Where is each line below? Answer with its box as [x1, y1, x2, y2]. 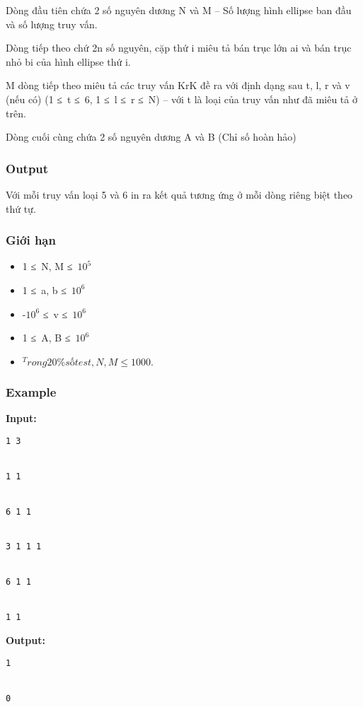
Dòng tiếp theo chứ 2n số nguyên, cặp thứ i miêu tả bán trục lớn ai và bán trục [6, 40, 352, 55]
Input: [6, 410, 37, 425]
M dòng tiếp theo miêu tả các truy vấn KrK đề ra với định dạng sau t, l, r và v [6, 78, 350, 93]
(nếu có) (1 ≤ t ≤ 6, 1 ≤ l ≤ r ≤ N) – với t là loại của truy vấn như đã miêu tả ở [6, 91, 357, 106]
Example [6, 382, 57, 400]
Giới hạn [6, 231, 56, 249]
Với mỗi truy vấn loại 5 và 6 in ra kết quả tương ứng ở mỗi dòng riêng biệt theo [6, 187, 353, 201]
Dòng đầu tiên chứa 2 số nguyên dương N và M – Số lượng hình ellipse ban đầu [6, 3, 352, 17]
